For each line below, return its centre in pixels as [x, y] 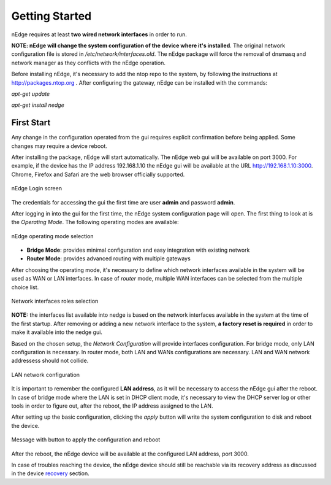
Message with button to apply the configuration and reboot [86, 440]
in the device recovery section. [50, 473]
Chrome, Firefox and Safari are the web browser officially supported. [98, 174]
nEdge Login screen [37, 188]
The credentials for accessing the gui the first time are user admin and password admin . [123, 202]
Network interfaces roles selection [55, 301]
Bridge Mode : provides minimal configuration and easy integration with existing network [138, 250]
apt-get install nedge [38, 105]
